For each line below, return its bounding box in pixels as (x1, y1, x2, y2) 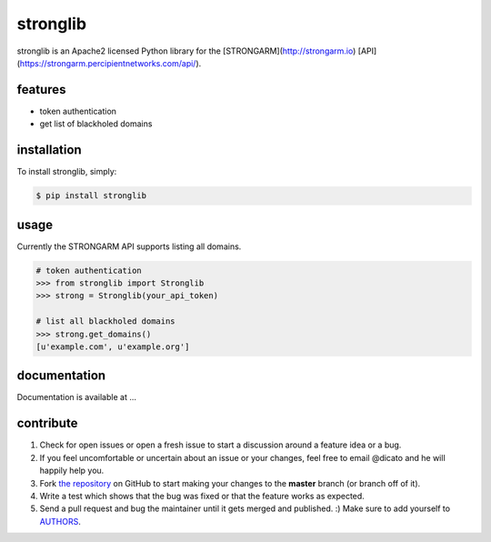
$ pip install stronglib (35, 191, 147, 201)
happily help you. (39, 465, 105, 477)
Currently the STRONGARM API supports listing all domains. (16, 241, 242, 252)
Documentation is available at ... (16, 392, 136, 403)
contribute (16, 416, 78, 431)
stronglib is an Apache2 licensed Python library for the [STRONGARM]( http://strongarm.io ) (16, 45, 356, 56)
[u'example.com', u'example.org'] (35, 341, 190, 352)
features (16, 82, 66, 97)
